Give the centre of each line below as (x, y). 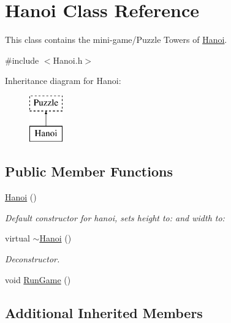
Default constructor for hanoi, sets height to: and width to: (115, 217)
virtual (17, 238)
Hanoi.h (68, 60)
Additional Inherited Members (104, 312)
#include (22, 60)
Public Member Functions (89, 171)
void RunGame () (38, 279)
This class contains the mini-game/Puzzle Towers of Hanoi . (116, 40)
